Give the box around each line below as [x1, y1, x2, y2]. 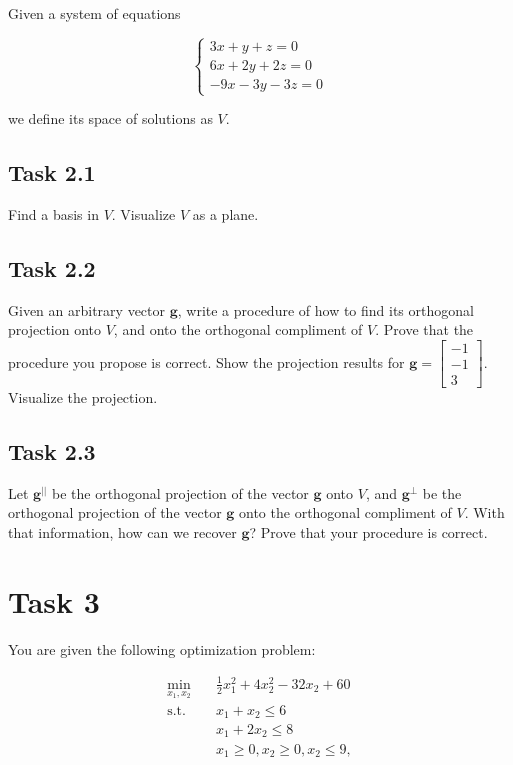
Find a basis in [8, 203, 99, 224]
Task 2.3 [8, 436, 96, 467]
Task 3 [8, 580, 100, 621]
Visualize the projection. [8, 387, 158, 408]
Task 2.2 [8, 252, 96, 283]
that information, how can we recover [8, 522, 237, 543]
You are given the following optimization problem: [8, 638, 316, 659]
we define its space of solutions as [8, 108, 213, 129]
